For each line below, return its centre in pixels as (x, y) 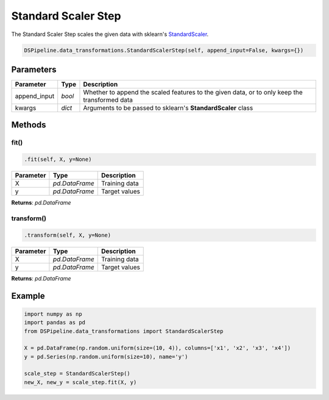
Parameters (34, 69)
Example (28, 296)
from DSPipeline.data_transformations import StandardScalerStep (124, 331)
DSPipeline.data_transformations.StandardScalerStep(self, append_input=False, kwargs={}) (164, 50)
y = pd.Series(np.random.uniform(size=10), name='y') (106, 356)
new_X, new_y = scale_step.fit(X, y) (80, 382)
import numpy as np (53, 314)
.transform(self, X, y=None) (68, 235)
